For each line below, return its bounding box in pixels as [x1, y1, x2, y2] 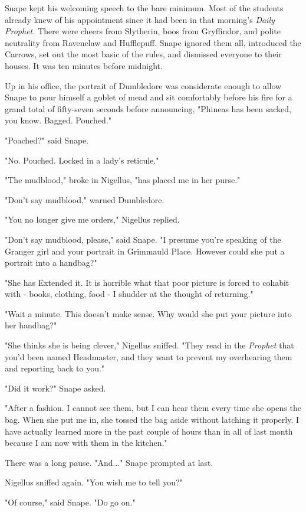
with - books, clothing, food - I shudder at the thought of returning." [5, 288, 254, 300]
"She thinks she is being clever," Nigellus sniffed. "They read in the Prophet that [5, 339, 294, 351]
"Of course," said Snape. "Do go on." [5, 496, 136, 508]
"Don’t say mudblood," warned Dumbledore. [5, 193, 164, 206]
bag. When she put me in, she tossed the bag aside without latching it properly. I [5, 413, 300, 426]
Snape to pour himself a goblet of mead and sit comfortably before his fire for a [5, 91, 292, 103]
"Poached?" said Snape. [5, 133, 89, 146]
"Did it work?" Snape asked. [5, 381, 106, 394]
